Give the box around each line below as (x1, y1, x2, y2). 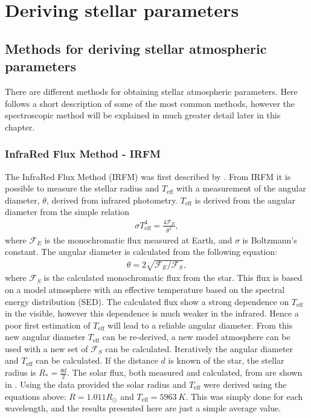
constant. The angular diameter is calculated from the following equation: (5, 245, 278, 258)
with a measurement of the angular (176, 182, 306, 195)
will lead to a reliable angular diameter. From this (107, 318, 293, 331)
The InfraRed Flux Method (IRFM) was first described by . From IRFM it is (5, 170, 291, 182)
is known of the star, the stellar (168, 354, 284, 367)
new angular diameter (5, 330, 86, 343)
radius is (5, 366, 36, 379)
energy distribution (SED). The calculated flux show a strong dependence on (5, 295, 289, 307)
